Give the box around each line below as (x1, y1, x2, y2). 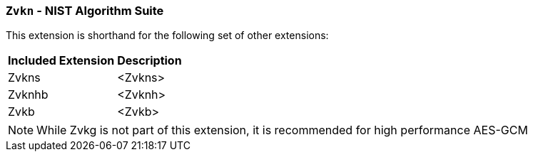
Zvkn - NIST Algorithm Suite (6, 4, 164, 18)
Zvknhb (8, 87, 49, 102)
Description (117, 53, 182, 68)
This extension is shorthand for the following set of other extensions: (6, 29, 329, 42)
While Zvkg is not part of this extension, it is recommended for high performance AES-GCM (36, 123, 528, 138)
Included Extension (8, 53, 115, 68)
